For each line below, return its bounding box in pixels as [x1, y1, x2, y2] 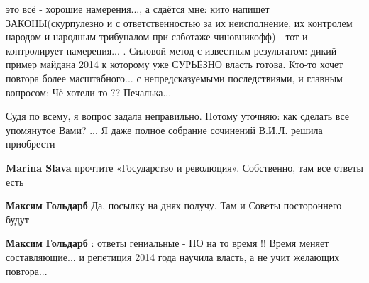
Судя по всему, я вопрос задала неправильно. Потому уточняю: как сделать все [6, 109, 349, 123]
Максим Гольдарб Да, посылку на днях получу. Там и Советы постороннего [6, 198, 342, 213]
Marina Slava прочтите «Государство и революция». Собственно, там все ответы [6, 160, 363, 174]
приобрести [6, 136, 55, 151]
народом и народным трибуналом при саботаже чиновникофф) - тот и [6, 29, 308, 44]
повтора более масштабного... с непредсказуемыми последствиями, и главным [6, 70, 343, 85]
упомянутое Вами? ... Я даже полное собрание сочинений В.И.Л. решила [6, 122, 323, 137]
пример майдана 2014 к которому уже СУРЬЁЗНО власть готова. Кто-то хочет [6, 57, 343, 72]
